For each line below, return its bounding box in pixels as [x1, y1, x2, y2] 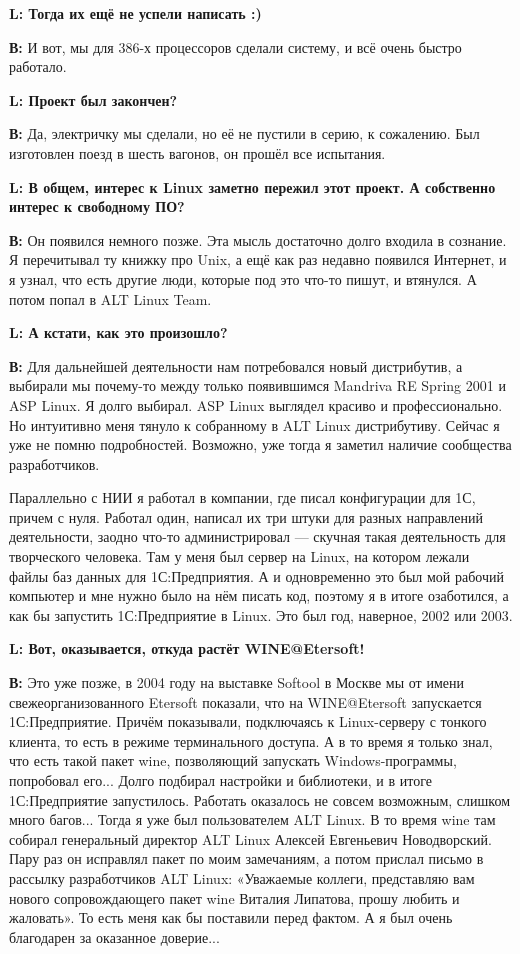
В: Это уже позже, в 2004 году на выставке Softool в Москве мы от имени [9, 672, 464, 693]
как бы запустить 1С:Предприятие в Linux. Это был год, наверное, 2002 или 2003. [9, 604, 513, 625]
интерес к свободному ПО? [9, 196, 185, 217]
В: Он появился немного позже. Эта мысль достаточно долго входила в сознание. [9, 229, 507, 250]
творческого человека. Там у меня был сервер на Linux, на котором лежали [9, 546, 470, 567]
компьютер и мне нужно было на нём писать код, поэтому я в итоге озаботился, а [9, 585, 509, 606]
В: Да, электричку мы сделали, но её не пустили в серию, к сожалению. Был [9, 123, 480, 144]
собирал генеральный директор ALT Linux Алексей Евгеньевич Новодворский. [9, 828, 492, 849]
